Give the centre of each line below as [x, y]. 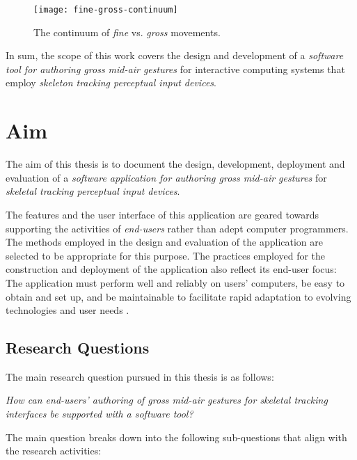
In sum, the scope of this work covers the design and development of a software [175, 55]
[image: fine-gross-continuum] [106, 10]
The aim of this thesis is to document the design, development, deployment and [175, 164]
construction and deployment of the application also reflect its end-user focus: [171, 269]
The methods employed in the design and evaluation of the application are [164, 242]
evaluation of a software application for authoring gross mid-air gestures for [166, 177]
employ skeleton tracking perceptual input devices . [111, 82]
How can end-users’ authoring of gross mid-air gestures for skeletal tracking [167, 400]
